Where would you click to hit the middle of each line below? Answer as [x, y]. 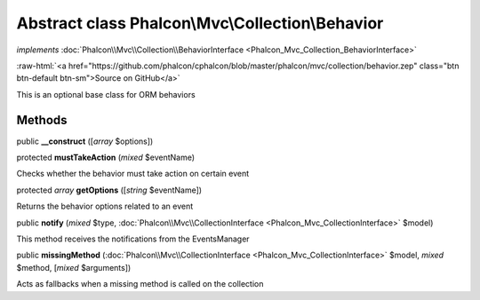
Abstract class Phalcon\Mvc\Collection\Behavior [200, 23]
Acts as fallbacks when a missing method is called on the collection [140, 284]
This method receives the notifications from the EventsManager [133, 239]
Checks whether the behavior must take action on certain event [133, 174]
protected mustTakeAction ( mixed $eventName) [106, 158]
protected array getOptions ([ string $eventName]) [109, 190]
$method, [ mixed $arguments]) [74, 267]
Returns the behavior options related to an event [105, 206]
